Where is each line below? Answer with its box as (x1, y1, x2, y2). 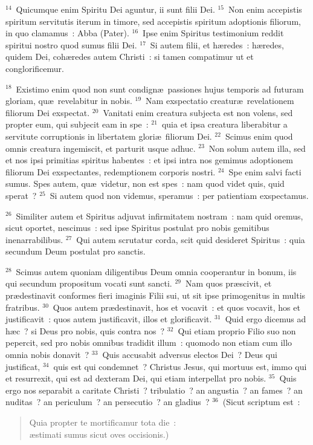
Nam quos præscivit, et (185, 277, 272, 290)
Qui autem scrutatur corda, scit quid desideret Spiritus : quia (76, 233, 305, 245)
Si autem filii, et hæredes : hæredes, (150, 38, 284, 51)
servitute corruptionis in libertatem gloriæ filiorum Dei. (5, 129, 212, 142)
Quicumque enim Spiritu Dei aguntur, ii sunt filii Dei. (16, 3, 215, 15)
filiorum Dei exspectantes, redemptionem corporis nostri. (5, 165, 216, 178)
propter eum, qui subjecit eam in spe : (5, 118, 149, 131)
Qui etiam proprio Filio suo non (178, 324, 296, 337)
